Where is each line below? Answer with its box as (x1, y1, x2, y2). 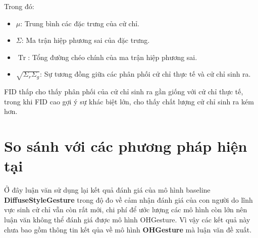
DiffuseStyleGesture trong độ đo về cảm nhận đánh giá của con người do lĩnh (4, 194, 253, 205)
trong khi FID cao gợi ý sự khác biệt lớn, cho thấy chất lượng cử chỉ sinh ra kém (4, 96, 254, 106)
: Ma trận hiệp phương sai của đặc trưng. (21, 35, 150, 45)
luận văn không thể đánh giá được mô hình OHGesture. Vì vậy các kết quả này (4, 214, 250, 225)
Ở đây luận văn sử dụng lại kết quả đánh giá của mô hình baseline (4, 185, 211, 195)
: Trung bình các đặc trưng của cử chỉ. (20, 18, 140, 28)
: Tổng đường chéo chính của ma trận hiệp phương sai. (28, 51, 197, 62)
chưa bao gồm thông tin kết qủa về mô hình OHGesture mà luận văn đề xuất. (4, 224, 252, 234)
